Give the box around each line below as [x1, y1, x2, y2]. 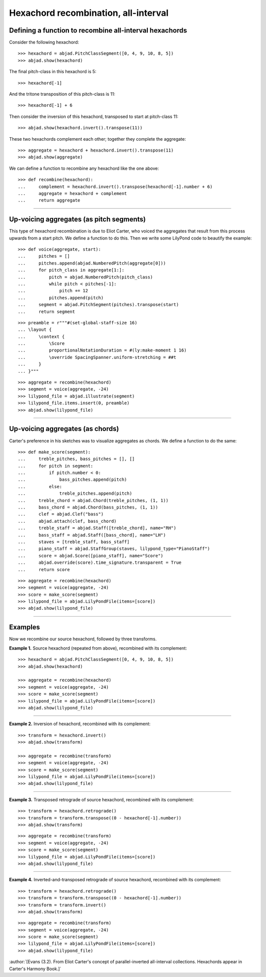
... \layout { [18, 327, 52, 333]
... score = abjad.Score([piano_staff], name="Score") [18, 553, 164, 558]
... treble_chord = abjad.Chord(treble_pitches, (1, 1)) [18, 498, 168, 503]
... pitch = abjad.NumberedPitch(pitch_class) [18, 274, 153, 280]
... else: [18, 484, 63, 489]
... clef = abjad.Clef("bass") [18, 511, 104, 517]
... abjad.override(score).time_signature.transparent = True [18, 560, 182, 565]
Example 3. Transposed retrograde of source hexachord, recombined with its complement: [9, 796, 194, 802]
